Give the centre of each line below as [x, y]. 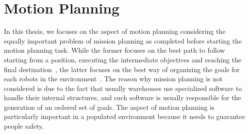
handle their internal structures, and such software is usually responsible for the [123, 97]
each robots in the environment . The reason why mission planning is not [113, 79]
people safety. [24, 126]
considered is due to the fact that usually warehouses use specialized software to [123, 88]
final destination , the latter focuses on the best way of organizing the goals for [122, 69]
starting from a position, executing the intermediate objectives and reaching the [123, 59]
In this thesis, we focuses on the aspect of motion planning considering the [115, 31]
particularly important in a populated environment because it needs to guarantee [124, 116]
